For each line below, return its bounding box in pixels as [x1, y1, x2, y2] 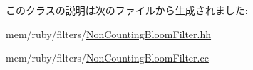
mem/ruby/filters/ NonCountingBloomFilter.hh [6, 26, 212, 41]
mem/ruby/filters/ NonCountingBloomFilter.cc [6, 50, 209, 65]
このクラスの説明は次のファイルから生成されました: [6, 3, 248, 17]
